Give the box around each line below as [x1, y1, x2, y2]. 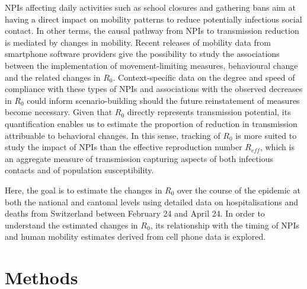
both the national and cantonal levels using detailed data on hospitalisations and [5, 195, 299, 208]
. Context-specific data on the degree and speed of [113, 71, 295, 83]
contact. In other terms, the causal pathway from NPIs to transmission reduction [5, 24, 299, 37]
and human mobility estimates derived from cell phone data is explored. [5, 230, 266, 243]
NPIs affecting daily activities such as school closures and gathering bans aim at [5, 1, 296, 13]
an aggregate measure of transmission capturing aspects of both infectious [5, 152, 273, 164]
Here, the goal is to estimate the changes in [5, 183, 162, 196]
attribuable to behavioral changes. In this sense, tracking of [5, 129, 220, 141]
